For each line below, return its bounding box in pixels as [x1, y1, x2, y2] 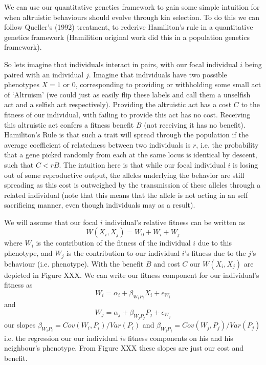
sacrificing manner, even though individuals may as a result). [4, 199, 195, 210]
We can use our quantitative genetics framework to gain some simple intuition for [4, 2, 260, 12]
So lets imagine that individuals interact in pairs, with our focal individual [4, 58, 238, 69]
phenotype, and [4, 248, 53, 258]
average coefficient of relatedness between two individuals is [4, 139, 191, 150]
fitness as [4, 279, 33, 290]
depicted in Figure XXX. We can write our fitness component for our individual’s [4, 269, 259, 280]
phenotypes [4, 79, 39, 90]
